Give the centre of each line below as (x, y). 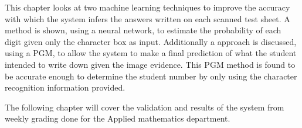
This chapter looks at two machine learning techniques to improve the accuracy (147, 7)
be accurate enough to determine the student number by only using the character (151, 76)
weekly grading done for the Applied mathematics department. (118, 118)
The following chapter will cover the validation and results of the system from (145, 107)
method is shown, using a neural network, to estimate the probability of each (143, 30)
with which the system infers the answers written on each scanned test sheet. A (147, 18)
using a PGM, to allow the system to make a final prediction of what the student (151, 53)
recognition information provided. (65, 87)
